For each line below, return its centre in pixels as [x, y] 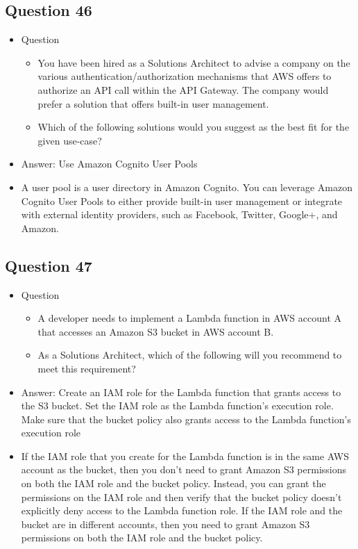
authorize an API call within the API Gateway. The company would [183, 89]
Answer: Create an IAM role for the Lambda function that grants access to [181, 392]
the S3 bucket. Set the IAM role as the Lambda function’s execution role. [177, 405]
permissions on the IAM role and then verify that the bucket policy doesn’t [181, 497]
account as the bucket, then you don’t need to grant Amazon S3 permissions [184, 469]
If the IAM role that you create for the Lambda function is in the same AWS [185, 456]
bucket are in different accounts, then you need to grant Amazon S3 [165, 524]
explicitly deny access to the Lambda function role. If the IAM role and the [182, 510]
